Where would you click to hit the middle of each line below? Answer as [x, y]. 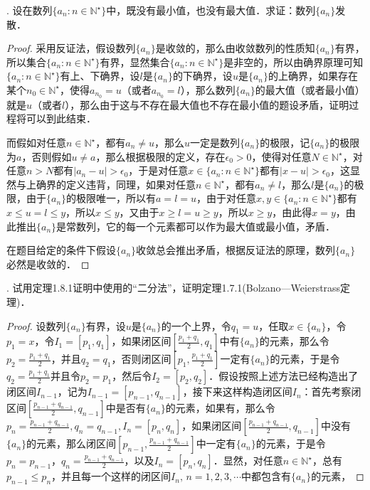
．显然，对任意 [248, 460]
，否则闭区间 [141, 359]
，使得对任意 [281, 156]
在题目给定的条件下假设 [61, 250]
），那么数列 [208, 89]
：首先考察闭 [331, 392]
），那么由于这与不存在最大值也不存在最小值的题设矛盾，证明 [207, 104]
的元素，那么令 [294, 341]
